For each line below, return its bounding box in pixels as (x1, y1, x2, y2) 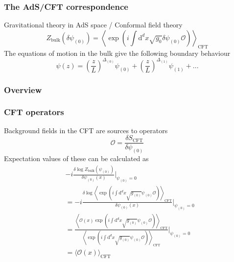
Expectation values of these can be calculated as (4, 153, 149, 164)
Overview (4, 83, 42, 95)
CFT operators (4, 106, 64, 118)
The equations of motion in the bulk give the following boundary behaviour (4, 48, 231, 58)
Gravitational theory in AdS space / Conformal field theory (4, 20, 183, 30)
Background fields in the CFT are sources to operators (4, 125, 168, 135)
